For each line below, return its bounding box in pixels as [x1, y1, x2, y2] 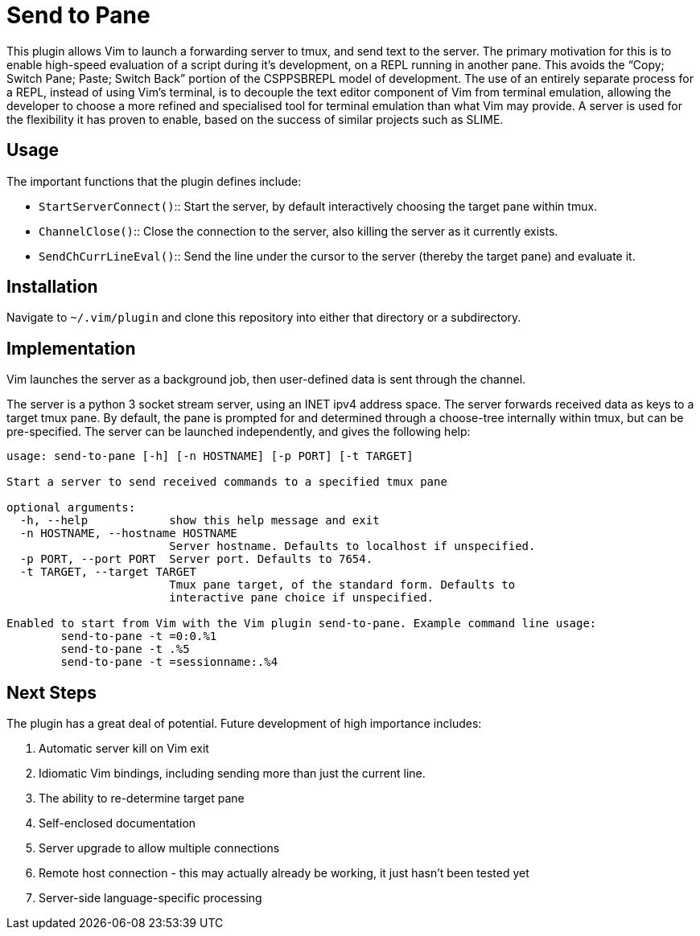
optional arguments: [6, 501, 136, 515]
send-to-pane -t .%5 [60, 642, 190, 656]
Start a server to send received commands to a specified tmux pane [6, 475, 447, 489]
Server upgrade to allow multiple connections [39, 841, 280, 856]
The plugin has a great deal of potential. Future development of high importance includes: [6, 716, 482, 731]
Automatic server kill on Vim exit [39, 741, 209, 756]
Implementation [6, 338, 136, 359]
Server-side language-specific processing [39, 891, 262, 905]
